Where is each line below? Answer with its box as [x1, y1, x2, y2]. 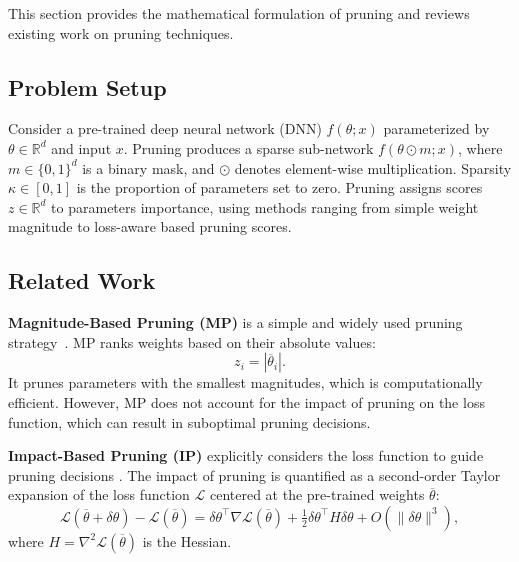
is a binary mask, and [82, 157, 215, 178]
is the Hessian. [142, 530, 232, 551]
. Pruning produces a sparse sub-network [123, 137, 374, 158]
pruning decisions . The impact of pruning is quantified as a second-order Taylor [8, 464, 501, 485]
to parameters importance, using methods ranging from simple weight [51, 196, 479, 217]
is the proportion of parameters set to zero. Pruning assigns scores [76, 177, 483, 198]
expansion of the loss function [8, 484, 190, 505]
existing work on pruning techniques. [8, 22, 234, 43]
